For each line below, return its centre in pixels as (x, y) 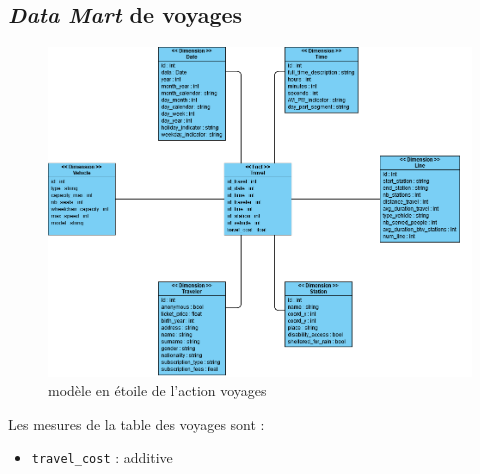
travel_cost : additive (102, 457)
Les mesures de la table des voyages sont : (136, 423)
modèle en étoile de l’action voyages (157, 390)
